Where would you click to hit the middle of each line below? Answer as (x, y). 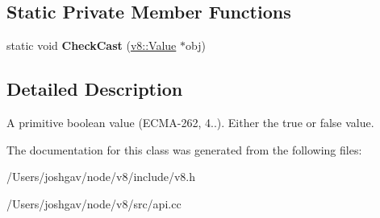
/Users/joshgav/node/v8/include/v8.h (101, 177)
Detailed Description (95, 89)
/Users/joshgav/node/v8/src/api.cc (94, 203)
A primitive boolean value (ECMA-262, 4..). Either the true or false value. (190, 122)
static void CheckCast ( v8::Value (92, 45)
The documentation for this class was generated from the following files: (184, 149)
